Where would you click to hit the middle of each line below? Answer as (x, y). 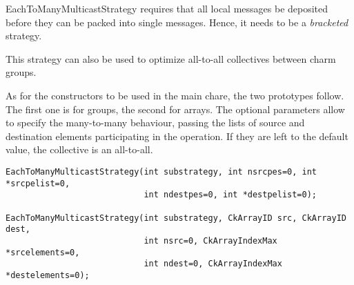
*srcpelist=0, (38, 183)
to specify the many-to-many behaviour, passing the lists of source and (155, 122)
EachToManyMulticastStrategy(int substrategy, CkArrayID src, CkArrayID (176, 218)
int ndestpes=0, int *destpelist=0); (230, 195)
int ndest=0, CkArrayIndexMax (213, 264)
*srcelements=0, (43, 252)
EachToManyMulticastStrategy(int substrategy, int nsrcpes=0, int (161, 171)
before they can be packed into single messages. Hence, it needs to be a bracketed (177, 22)
